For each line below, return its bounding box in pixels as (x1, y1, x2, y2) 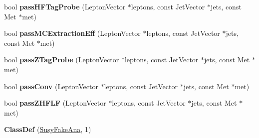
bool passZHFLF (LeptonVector (4, 98, 106, 108)
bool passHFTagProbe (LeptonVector (4, 1, 126, 11)
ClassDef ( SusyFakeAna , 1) (4, 124, 91, 135)
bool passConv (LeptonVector (4, 81, 98, 91)
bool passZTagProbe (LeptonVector (4, 54, 119, 65)
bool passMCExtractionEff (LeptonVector (4, 28, 141, 38)
